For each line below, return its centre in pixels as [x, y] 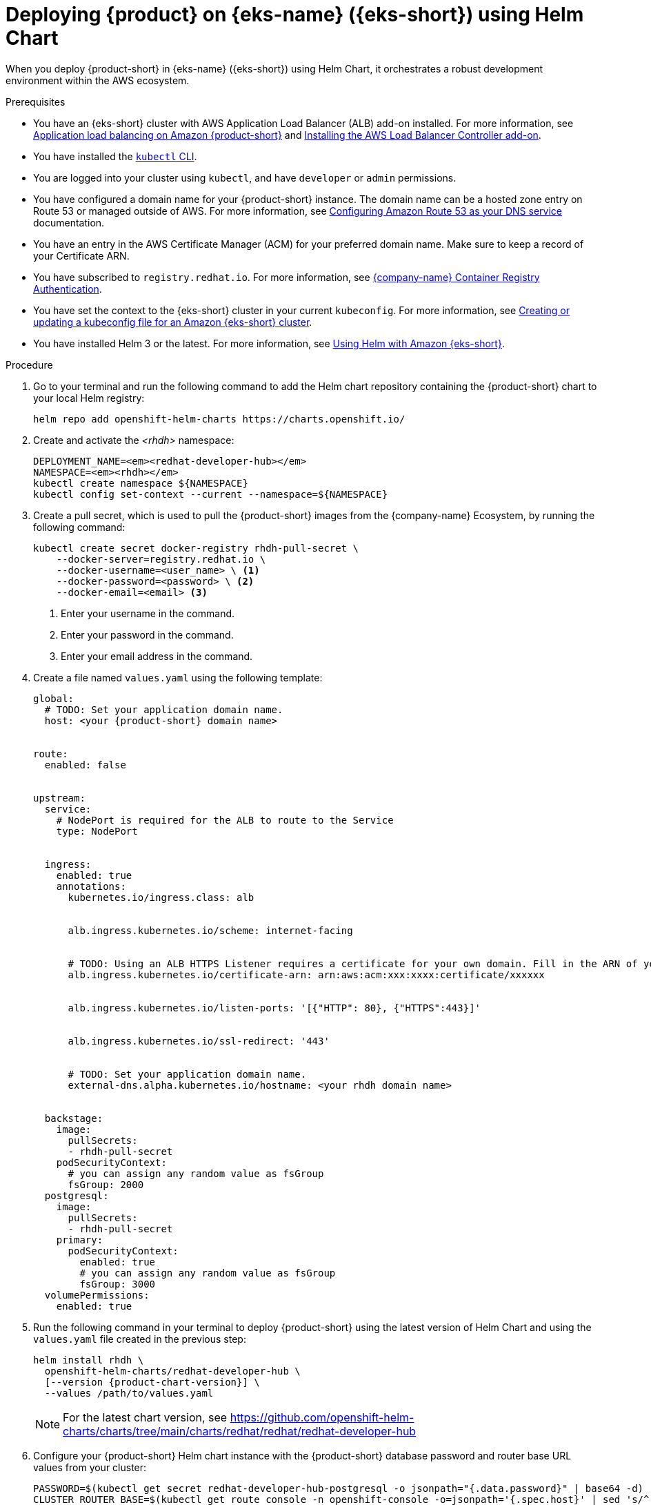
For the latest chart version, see [145, 1417]
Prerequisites [36, 101]
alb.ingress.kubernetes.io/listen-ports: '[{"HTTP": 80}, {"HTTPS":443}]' [274, 1008]
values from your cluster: [90, 1467]
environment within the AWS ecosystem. [98, 80]
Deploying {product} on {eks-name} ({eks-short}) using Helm [295, 14]
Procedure [29, 365]
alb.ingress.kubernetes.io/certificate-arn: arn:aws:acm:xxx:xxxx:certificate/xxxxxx [306, 974]
